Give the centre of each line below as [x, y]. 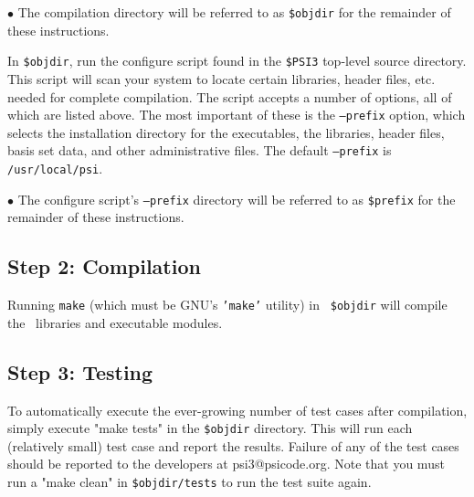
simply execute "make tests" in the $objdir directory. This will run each [210, 428]
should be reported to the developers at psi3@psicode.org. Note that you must [226, 464]
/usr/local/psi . [55, 168]
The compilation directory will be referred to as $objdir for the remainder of [234, 12]
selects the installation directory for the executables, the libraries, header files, [226, 132]
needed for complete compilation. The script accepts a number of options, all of [230, 96]
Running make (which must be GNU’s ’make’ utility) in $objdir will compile [227, 305]
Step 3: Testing [80, 371]
